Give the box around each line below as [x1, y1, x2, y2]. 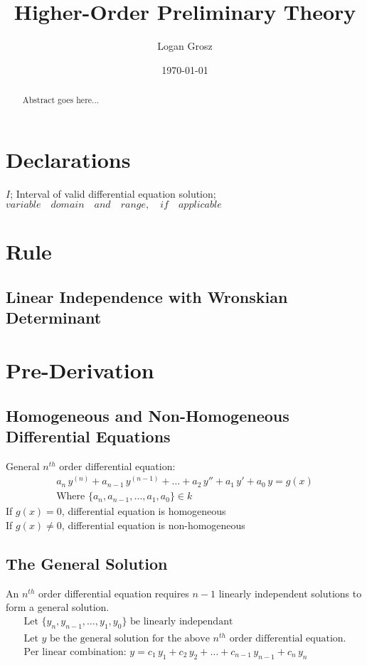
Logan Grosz [157, 38, 213, 53]
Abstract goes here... [22, 94, 100, 106]
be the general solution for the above [50, 633, 210, 644]
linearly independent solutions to [218, 585, 362, 600]
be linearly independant [130, 617, 233, 627]
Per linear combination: [23, 647, 127, 658]
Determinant [6, 307, 102, 329]
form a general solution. [6, 600, 110, 615]
